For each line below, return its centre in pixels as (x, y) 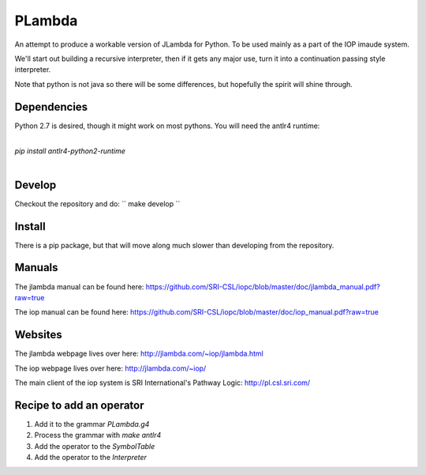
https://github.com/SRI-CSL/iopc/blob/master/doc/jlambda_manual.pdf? (263, 287)
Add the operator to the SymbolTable (95, 446)
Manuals (36, 268)
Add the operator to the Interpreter (91, 458)
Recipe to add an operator (80, 405)
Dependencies (51, 107)
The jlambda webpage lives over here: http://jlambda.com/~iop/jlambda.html (139, 354)
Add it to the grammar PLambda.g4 (92, 424)
